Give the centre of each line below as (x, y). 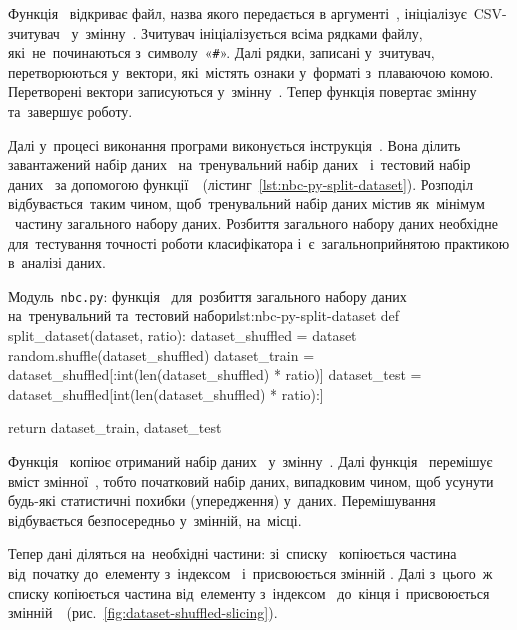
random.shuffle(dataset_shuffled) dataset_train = (161, 354)
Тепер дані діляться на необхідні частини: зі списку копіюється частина (232, 553)
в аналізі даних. (57, 262)
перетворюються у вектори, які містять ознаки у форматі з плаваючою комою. (251, 71)
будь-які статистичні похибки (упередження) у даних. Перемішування (222, 500)
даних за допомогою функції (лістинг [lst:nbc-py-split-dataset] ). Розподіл (240, 183)
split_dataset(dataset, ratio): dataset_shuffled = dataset (182, 335)
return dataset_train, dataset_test (115, 427)
